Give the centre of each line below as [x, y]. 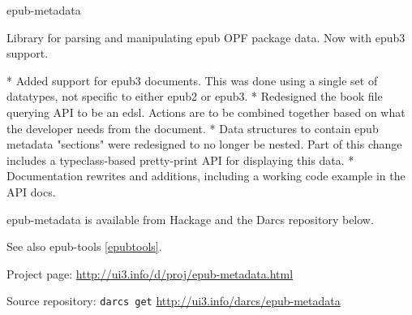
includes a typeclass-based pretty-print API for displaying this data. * [180, 160]
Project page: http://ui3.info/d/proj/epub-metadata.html [150, 273]
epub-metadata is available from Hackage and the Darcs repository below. [190, 219]
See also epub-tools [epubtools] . [84, 246]
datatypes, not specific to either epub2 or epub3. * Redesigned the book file [195, 96]
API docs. [31, 191]
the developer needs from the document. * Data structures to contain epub [193, 128]
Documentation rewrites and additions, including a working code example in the [206, 176]
